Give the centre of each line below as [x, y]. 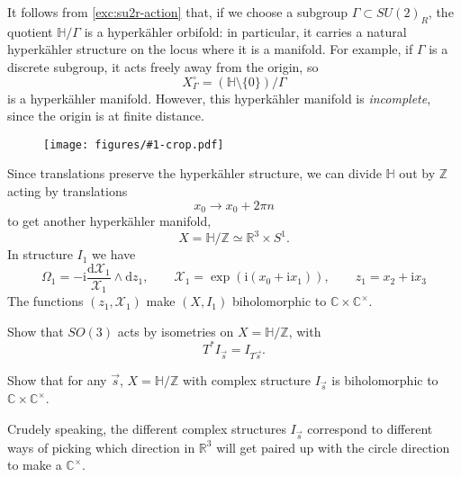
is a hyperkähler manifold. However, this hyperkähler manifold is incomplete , [219, 98]
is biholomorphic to [385, 379]
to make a [35, 465]
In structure [40, 254]
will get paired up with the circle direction [333, 447]
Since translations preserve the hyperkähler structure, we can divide [194, 173]
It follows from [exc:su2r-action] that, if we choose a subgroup [178, 12]
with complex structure [246, 379]
